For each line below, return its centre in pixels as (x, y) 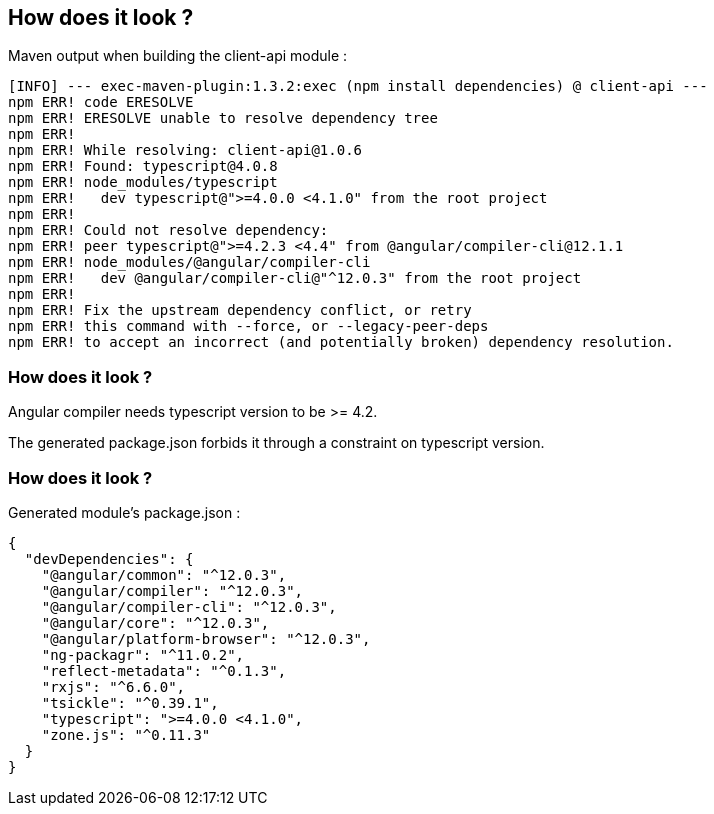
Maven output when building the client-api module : (178, 56)
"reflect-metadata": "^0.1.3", (164, 670)
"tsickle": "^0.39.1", (130, 702)
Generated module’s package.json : (124, 512)
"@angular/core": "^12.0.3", (155, 622)
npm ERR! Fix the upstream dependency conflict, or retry (240, 310)
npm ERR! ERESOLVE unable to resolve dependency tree (223, 118)
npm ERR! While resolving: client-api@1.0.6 (185, 150)
